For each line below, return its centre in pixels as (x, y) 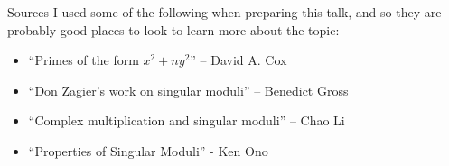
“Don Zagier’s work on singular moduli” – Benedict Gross (188, 90)
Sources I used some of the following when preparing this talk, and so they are (224, 12)
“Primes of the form (84, 60)
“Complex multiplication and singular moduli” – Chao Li (187, 120)
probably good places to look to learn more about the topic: (173, 29)
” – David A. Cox (239, 60)
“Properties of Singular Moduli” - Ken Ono (148, 150)
